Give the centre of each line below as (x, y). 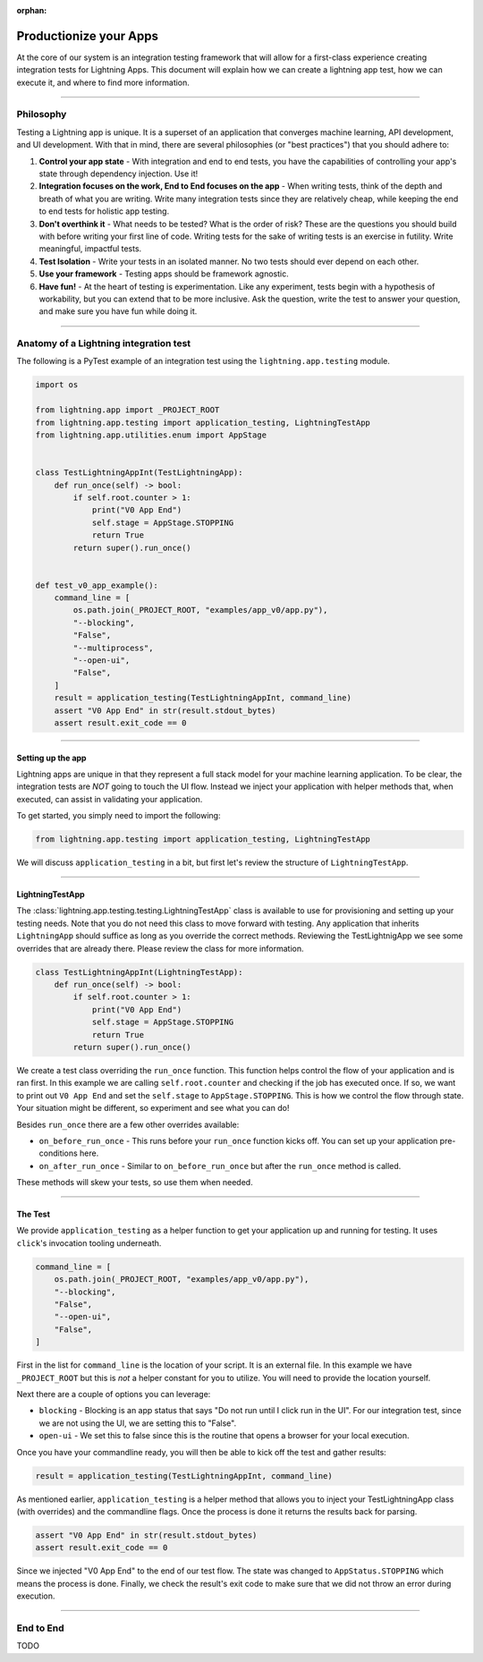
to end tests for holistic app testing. (104, 211)
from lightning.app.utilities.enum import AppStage (151, 435)
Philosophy (42, 114)
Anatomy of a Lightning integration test (104, 343)
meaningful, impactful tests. (90, 249)
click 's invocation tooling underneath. (89, 1242)
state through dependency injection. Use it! (119, 174)
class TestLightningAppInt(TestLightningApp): (139, 473)
